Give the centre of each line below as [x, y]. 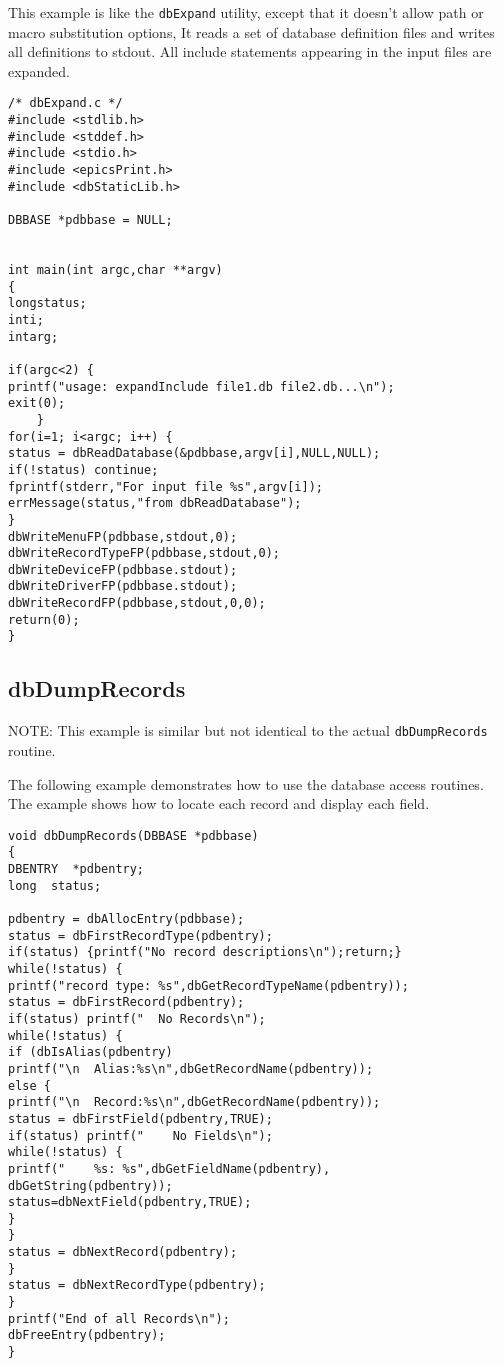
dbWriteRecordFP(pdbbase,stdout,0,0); [137, 603]
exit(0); [37, 403]
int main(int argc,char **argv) [115, 270]
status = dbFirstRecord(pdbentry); [126, 1002]
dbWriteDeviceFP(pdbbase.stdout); [123, 569]
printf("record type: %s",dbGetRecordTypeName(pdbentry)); [208, 985]
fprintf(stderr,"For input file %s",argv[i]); [165, 486]
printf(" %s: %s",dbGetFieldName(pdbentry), [169, 1168]
